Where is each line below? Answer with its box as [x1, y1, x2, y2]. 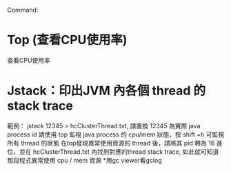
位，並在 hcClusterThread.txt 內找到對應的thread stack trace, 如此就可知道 [7, 148, 219, 156]
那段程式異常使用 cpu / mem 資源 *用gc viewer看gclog [7, 156, 162, 164]
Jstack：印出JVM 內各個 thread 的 [7, 83, 205, 99]
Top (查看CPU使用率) [7, 32, 128, 48]
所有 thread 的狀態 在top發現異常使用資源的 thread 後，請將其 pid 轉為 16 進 [7, 139, 223, 147]
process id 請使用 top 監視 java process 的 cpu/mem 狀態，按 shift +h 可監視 [7, 130, 225, 139]
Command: [7, 6, 39, 14]
